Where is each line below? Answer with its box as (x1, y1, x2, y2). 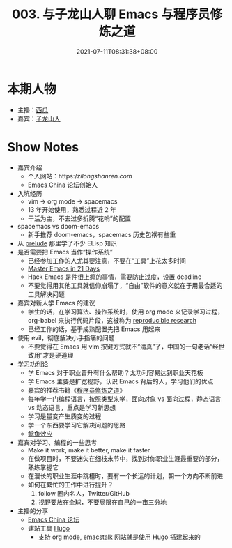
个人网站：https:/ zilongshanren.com (27, 172, 132, 180)
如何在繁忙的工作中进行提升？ (27, 480, 114, 489)
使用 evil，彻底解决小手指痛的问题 (17, 333, 115, 342)
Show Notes (7, 139, 79, 155)
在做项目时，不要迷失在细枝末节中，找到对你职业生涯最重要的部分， (27, 454, 224, 462)
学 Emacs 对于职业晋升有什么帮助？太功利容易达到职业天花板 (27, 368, 203, 376)
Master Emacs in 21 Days (27, 264, 100, 273)
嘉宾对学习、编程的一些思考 (17, 438, 98, 446)
